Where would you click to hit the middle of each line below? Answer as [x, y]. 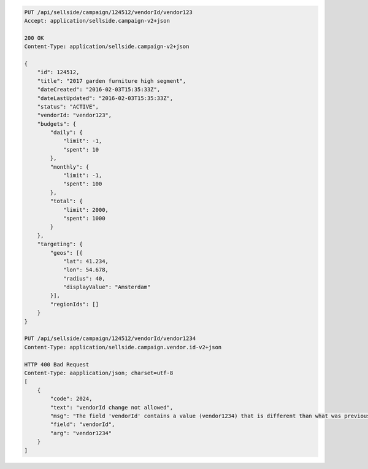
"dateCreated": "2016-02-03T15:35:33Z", [99, 90]
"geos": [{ [66, 253]
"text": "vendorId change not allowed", [112, 407]
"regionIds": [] [75, 304]
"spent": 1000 [84, 218]
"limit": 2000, [86, 210]
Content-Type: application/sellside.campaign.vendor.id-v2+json [123, 347]
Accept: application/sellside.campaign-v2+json [97, 21]
